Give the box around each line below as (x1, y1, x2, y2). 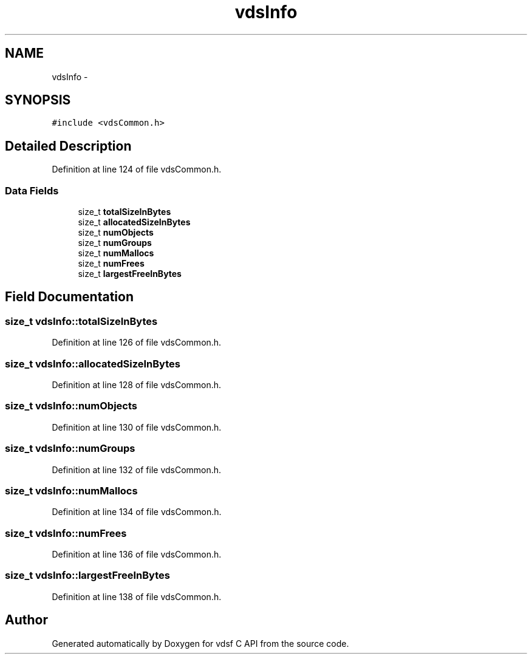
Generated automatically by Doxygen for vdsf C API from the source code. (52, 638, 349, 649)
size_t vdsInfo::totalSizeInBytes (5, 315, 158, 327)
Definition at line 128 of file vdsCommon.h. (52, 380, 222, 390)
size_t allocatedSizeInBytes (78, 217, 191, 228)
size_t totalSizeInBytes (78, 207, 171, 217)
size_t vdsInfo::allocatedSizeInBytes (5, 357, 180, 370)
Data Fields (5, 184, 59, 197)
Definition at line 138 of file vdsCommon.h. (52, 591, 222, 602)
